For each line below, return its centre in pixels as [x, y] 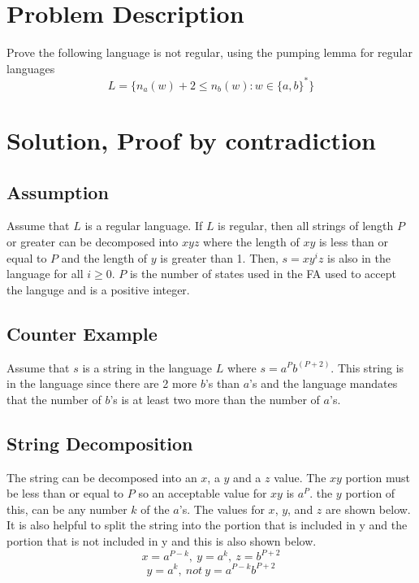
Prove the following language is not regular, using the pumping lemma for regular [209, 52]
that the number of [54, 399]
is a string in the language [147, 367]
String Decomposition [100, 443]
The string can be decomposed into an [102, 477]
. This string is [367, 367]
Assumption [58, 191]
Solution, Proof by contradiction [191, 140]
